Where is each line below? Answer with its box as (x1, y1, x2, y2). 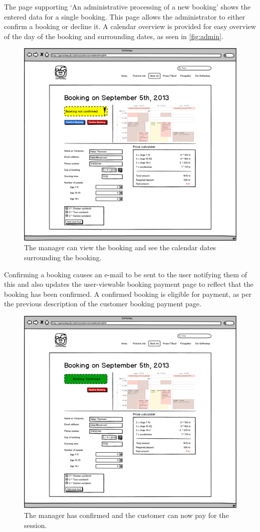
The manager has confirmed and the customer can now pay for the (24, 509, 229, 520)
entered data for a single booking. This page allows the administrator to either (4, 11, 245, 22)
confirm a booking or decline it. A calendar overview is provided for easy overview (4, 21, 256, 32)
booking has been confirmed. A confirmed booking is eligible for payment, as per (4, 288, 251, 299)
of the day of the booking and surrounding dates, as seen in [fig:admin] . (4, 31, 223, 41)
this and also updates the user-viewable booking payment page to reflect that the (4, 279, 253, 289)
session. (24, 519, 47, 530)
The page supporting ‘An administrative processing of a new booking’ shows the (4, 2, 251, 12)
